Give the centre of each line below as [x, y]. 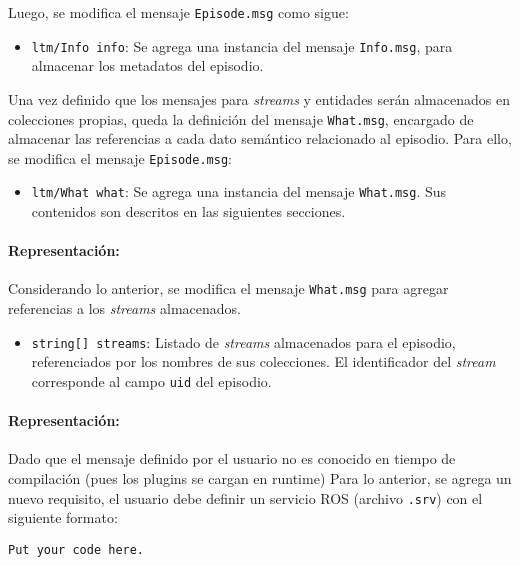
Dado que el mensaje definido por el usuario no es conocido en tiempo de [232, 458]
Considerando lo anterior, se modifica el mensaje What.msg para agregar [228, 288]
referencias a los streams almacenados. [124, 308]
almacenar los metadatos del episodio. [147, 65]
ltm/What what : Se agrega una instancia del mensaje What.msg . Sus [239, 191]
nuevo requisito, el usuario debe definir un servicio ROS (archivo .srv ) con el [245, 497]
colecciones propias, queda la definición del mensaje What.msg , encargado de [241, 118]
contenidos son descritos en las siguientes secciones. [188, 211]
